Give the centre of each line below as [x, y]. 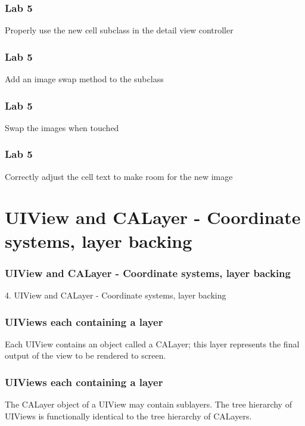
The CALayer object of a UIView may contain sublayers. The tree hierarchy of [148, 404]
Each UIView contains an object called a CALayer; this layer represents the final [152, 343]
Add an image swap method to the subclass [84, 79]
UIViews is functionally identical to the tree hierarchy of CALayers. [128, 416]
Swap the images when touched [62, 127]
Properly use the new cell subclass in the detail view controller [119, 30]
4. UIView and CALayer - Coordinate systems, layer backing [116, 295]
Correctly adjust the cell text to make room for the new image [119, 176]
